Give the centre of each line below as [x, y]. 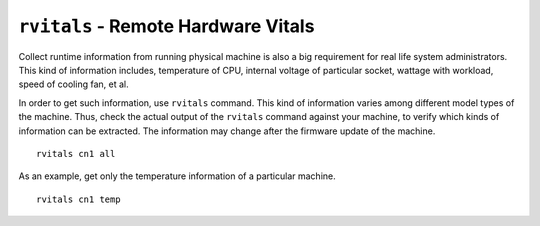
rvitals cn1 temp [78, 199]
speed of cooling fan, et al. [73, 84]
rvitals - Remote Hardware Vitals [166, 26]
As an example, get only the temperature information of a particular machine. [177, 176]
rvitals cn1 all [76, 153]
